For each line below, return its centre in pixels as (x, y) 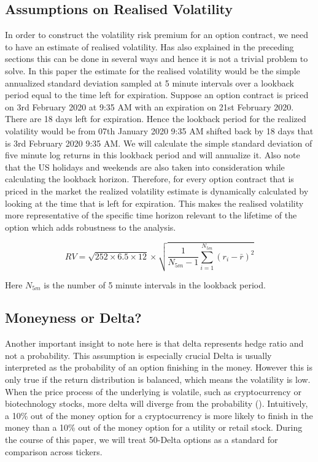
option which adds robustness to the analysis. (91, 227)
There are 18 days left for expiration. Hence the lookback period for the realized (156, 119)
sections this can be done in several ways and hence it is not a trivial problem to (157, 59)
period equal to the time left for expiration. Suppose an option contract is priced (157, 95)
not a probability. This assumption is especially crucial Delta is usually (138, 355)
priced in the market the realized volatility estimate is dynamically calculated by (157, 191)
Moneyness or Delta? (73, 318)
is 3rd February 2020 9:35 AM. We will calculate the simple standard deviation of (159, 143)
